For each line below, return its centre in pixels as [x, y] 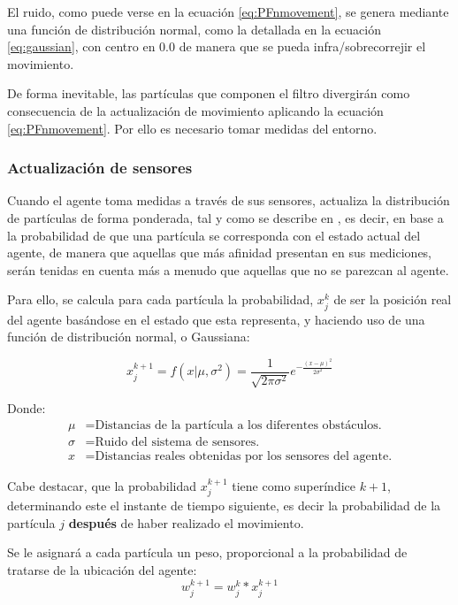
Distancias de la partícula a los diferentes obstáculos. [238, 425]
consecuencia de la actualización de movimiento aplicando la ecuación [195, 110]
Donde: [27, 408]
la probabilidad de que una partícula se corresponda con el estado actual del [214, 235]
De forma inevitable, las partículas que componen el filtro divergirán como [209, 93]
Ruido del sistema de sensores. [177, 442]
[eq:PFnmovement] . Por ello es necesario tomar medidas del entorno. [192, 128]
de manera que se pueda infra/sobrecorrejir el [302, 46]
